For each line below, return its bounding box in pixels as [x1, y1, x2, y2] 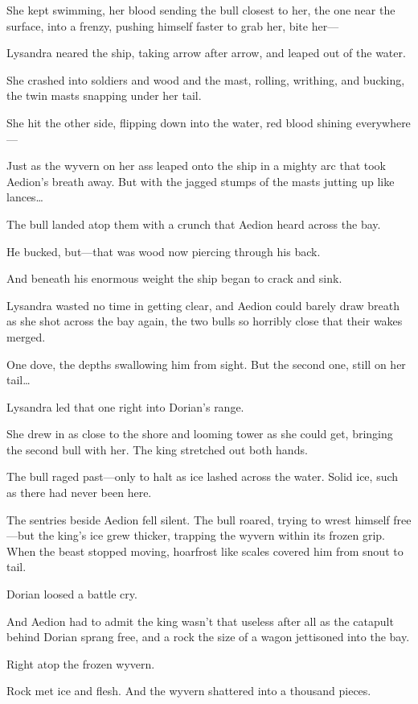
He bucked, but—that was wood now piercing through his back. [6, 242, 321, 259]
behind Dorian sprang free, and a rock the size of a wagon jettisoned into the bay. [6, 628, 410, 645]
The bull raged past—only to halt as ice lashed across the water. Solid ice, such [6, 468, 399, 485]
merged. [6, 328, 46, 345]
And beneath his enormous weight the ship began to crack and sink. [6, 270, 342, 287]
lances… [6, 188, 44, 205]
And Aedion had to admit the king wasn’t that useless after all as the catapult [6, 612, 394, 629]
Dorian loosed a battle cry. [6, 586, 137, 603]
